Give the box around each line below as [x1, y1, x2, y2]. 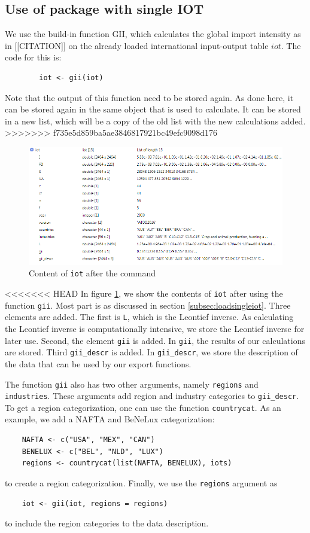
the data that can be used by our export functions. [5, 357, 192, 370]
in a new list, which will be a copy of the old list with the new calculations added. [5, 114, 306, 127]
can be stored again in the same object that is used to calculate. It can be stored [5, 103, 301, 115]
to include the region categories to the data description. [5, 517, 209, 529]
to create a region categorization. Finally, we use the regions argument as [5, 476, 278, 489]
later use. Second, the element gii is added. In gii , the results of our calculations [5, 334, 305, 346]
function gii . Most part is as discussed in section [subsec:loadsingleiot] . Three [5, 299, 291, 311]
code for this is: [5, 51, 62, 63]
